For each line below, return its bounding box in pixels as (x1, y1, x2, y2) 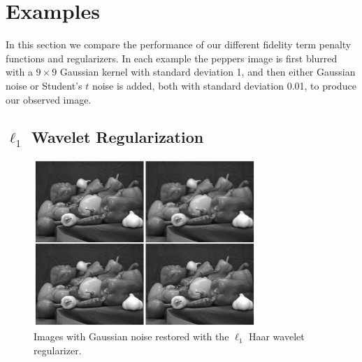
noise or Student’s (6, 78, 82, 92)
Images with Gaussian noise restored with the (34, 329, 229, 344)
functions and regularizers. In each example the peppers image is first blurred (6, 50, 338, 65)
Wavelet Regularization (31, 126, 204, 148)
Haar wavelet (248, 329, 305, 344)
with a (6, 64, 33, 79)
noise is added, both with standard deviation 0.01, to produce (92, 78, 356, 92)
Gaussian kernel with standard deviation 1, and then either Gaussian (59, 64, 356, 79)
